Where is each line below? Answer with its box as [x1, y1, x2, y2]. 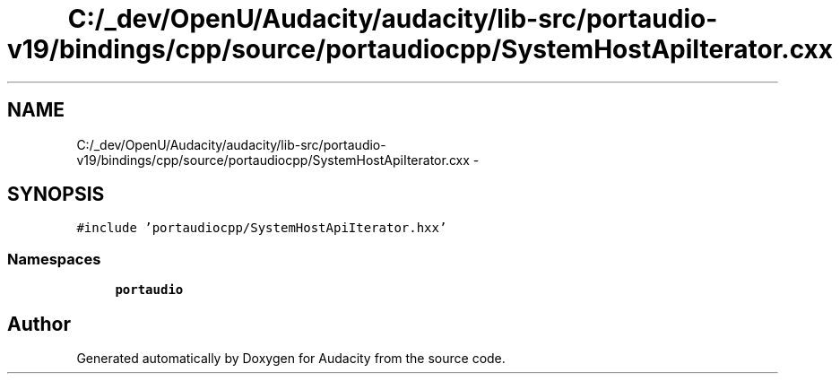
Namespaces [7, 249, 101, 268]
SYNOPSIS [7, 183, 105, 206]
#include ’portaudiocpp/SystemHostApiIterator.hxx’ [76, 221, 447, 236]
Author [7, 312, 71, 335]
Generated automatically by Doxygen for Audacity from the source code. [76, 351, 506, 367]
